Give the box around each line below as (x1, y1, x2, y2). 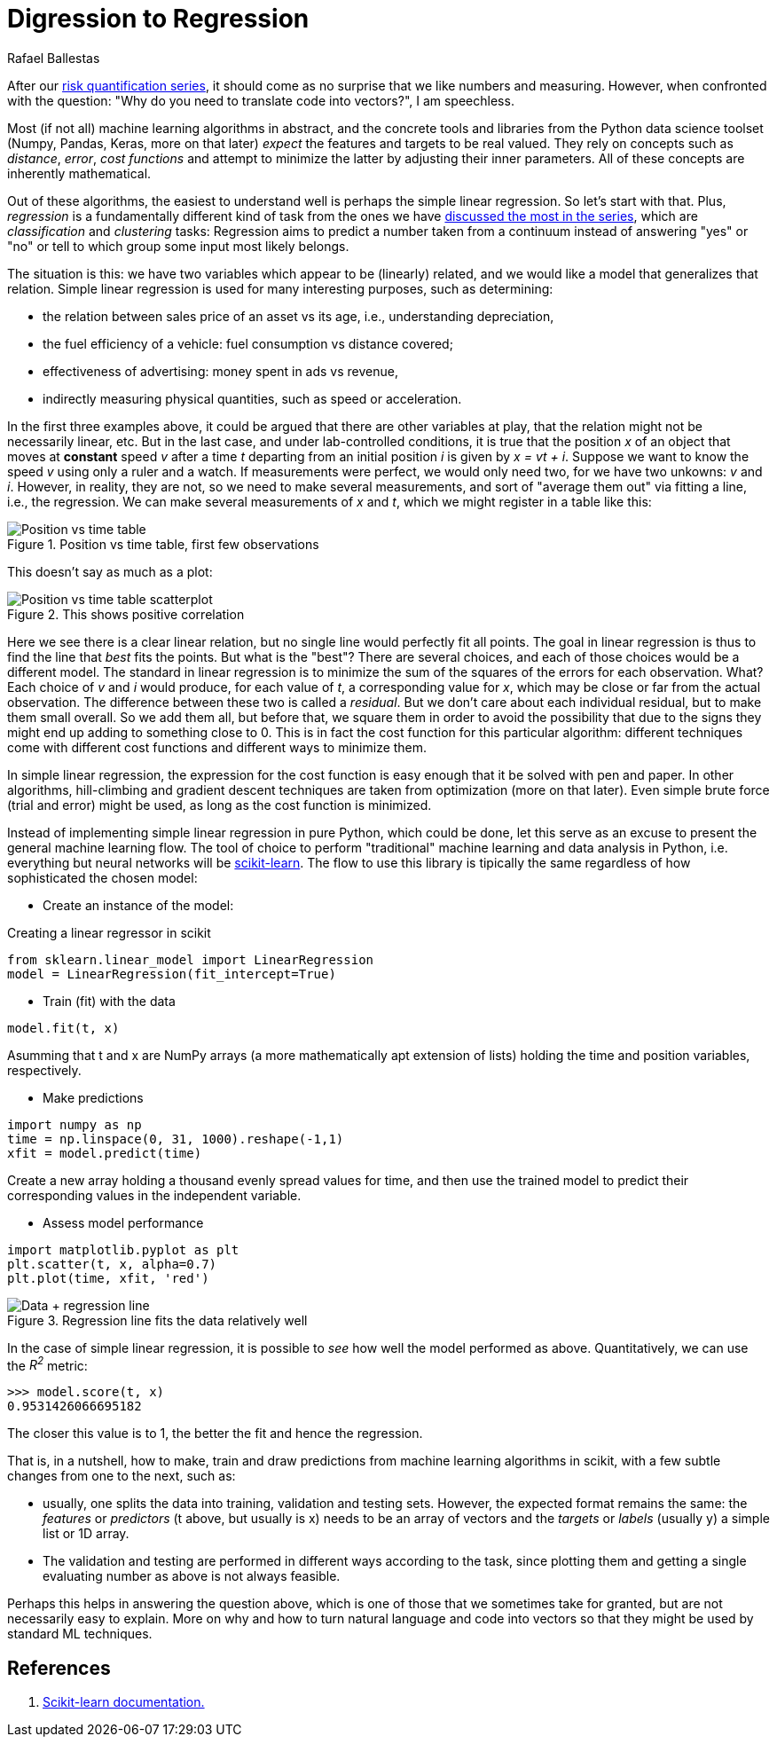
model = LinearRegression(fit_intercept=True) (7, 966, 336, 981)
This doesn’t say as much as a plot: (7, 563, 213, 579)
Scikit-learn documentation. (43, 1694, 205, 1710)
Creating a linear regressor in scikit (7, 924, 211, 940)
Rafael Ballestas (7, 50, 100, 66)
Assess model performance (43, 1214, 204, 1230)
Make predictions (43, 1089, 144, 1105)
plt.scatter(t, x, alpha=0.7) (7, 1256, 217, 1271)
